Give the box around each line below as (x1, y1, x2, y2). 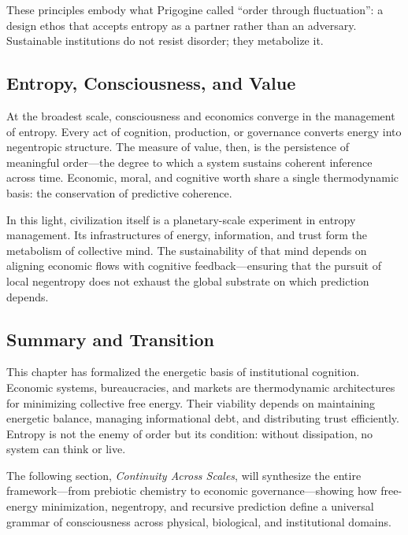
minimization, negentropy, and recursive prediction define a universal (41, 498, 374, 515)
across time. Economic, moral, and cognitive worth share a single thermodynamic (6, 169, 399, 186)
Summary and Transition (6, 327, 214, 351)
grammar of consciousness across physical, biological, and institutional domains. (6, 513, 391, 529)
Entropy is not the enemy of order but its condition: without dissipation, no (6, 425, 373, 441)
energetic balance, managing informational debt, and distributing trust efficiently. (6, 410, 399, 426)
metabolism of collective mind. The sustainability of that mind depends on (6, 242, 367, 258)
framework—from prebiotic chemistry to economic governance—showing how (6, 482, 377, 499)
